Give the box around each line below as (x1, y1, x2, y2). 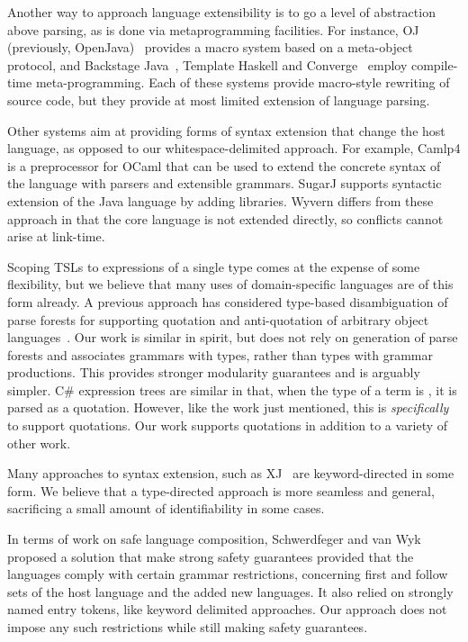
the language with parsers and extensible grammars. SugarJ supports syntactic (7, 174, 442, 193)
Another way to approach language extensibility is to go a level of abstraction (7, 3, 436, 21)
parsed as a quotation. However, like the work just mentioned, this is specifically (7, 398, 449, 417)
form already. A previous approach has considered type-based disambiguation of (7, 292, 448, 311)
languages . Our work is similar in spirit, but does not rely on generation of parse (7, 328, 458, 347)
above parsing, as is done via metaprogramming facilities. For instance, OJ (7, 20, 419, 39)
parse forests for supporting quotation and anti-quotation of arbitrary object (7, 310, 429, 329)
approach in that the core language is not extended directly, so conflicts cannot (7, 209, 444, 228)
